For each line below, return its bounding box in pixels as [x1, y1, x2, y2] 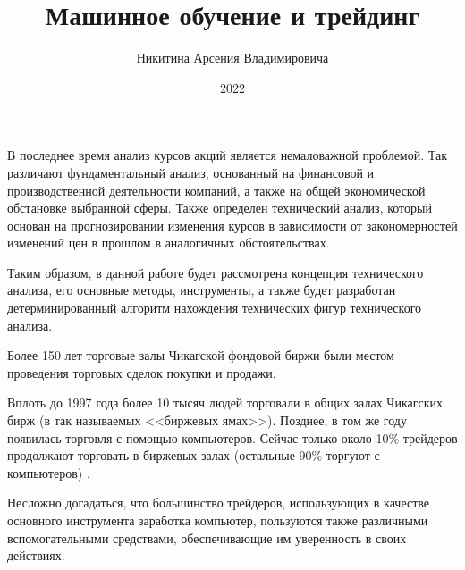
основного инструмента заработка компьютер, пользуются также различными [7, 511, 428, 529]
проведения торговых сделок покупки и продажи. [7, 363, 276, 381]
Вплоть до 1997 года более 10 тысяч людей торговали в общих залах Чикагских [7, 393, 443, 412]
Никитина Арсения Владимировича [136, 48, 329, 67]
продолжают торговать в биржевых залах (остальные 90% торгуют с [7, 446, 380, 465]
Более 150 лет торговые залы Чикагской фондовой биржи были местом [7, 346, 394, 365]
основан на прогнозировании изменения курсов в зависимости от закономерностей [7, 215, 458, 234]
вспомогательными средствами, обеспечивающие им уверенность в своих [7, 528, 407, 547]
